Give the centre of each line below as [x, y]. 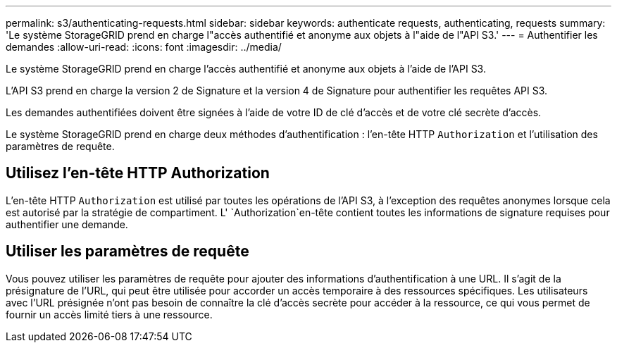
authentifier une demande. [67, 224]
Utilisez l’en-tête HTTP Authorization [138, 173]
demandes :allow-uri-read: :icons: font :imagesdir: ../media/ [144, 47]
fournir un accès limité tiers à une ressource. [109, 314]
